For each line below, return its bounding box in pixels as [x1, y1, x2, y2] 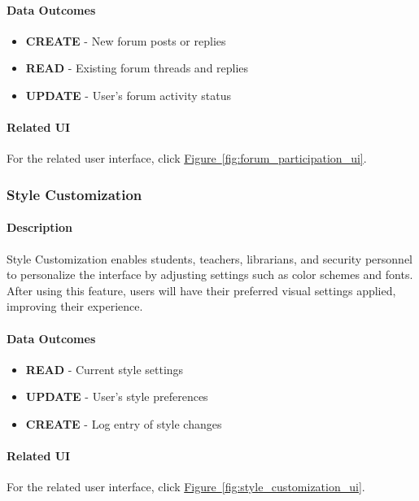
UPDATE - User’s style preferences [25, 388, 208, 405]
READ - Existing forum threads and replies [25, 59, 249, 76]
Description [7, 219, 73, 236]
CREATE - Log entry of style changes [25, 415, 222, 432]
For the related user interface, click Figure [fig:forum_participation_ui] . [7, 150, 367, 167]
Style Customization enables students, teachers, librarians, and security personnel [7, 250, 412, 267]
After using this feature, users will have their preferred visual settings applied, [7, 281, 396, 298]
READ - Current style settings [25, 360, 184, 377]
